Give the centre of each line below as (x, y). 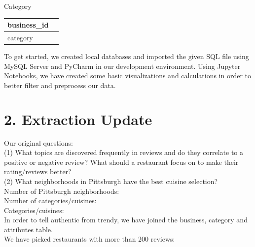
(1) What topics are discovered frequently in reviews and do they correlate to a (124, 152)
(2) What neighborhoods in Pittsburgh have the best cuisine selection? (111, 181)
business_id (28, 25)
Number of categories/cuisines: (50, 201)
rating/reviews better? (38, 171)
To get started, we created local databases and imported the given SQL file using (127, 56)
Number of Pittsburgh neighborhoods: (62, 191)
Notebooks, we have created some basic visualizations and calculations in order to (128, 76)
